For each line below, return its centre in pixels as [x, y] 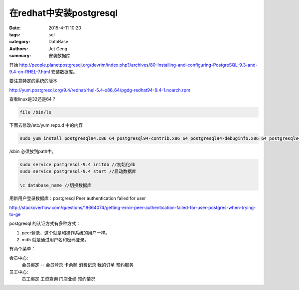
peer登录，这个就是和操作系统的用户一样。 [66, 233]
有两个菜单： [22, 249]
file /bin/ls [36, 112]
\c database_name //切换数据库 [56, 186]
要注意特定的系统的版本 [33, 81]
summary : [20, 56]
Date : [15, 28]
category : [20, 42]
